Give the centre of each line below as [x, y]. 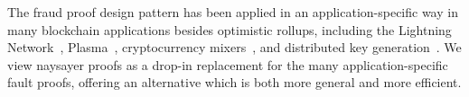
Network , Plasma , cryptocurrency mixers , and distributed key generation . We [234, 47]
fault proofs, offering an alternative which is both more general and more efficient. [234, 82]
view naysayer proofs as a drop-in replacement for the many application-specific [228, 64]
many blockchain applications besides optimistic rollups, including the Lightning [230, 29]
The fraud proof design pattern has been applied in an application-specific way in [233, 12]
